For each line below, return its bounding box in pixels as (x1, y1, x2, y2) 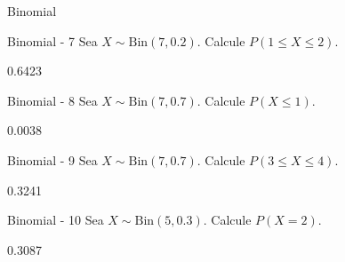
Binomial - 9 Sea (7, 150, 98, 169)
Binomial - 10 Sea (7, 210, 104, 229)
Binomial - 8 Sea (7, 91, 98, 109)
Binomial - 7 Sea (7, 31, 98, 50)
